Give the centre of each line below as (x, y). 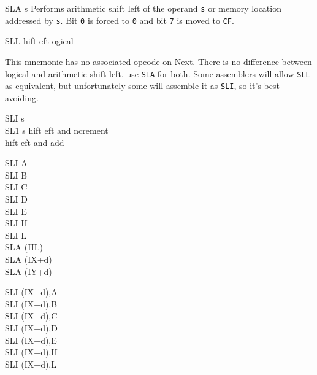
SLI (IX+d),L (31, 364)
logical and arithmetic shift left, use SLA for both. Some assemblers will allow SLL (158, 73)
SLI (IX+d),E (31, 340)
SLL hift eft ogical (39, 41)
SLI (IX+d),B (31, 303)
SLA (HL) (24, 247)
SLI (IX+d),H (31, 352)
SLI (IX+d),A (31, 292)
